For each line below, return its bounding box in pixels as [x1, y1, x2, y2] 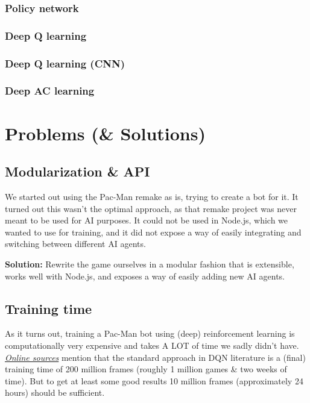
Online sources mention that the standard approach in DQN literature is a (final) [5, 351, 306, 363]
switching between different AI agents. [5, 237, 146, 250]
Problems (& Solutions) [5, 120, 206, 145]
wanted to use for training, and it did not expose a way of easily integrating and [5, 225, 302, 238]
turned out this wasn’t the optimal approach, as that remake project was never [5, 202, 297, 214]
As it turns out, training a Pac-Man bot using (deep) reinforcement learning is [5, 327, 295, 340]
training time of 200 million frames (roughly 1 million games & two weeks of [5, 363, 287, 375]
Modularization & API [5, 162, 150, 181]
